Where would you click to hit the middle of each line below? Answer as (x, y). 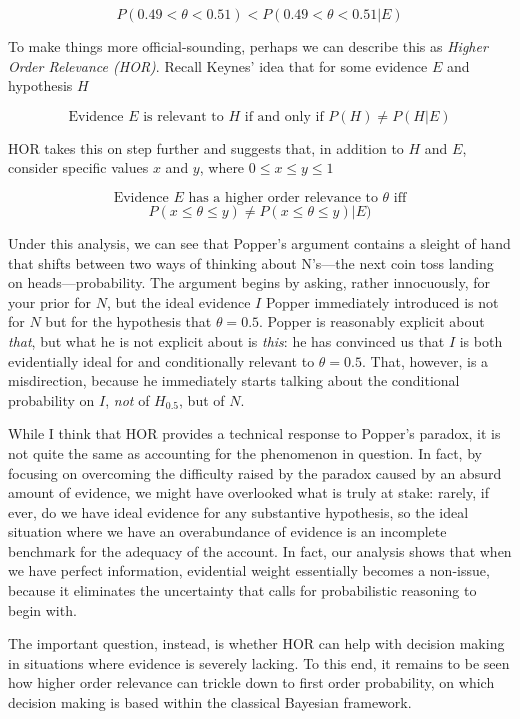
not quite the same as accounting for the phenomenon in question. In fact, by (245, 452)
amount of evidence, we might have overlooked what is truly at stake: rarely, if (248, 492)
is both (481, 340)
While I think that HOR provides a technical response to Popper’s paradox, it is (254, 433)
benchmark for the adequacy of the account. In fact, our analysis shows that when (260, 550)
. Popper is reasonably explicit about (372, 321)
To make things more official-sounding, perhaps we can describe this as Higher (248, 46)
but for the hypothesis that (128, 321)
